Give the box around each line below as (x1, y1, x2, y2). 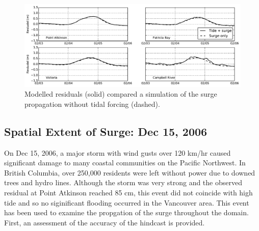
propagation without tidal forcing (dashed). (24, 98, 160, 109)
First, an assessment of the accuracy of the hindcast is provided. (4, 217, 205, 227)
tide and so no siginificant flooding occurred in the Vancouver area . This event (4, 197, 249, 208)
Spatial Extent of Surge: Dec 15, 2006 (4, 123, 208, 139)
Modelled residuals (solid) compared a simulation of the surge (24, 89, 217, 99)
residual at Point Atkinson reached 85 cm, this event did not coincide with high (4, 187, 253, 198)
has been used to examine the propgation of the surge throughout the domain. (4, 207, 249, 218)
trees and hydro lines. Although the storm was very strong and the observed (4, 177, 242, 188)
